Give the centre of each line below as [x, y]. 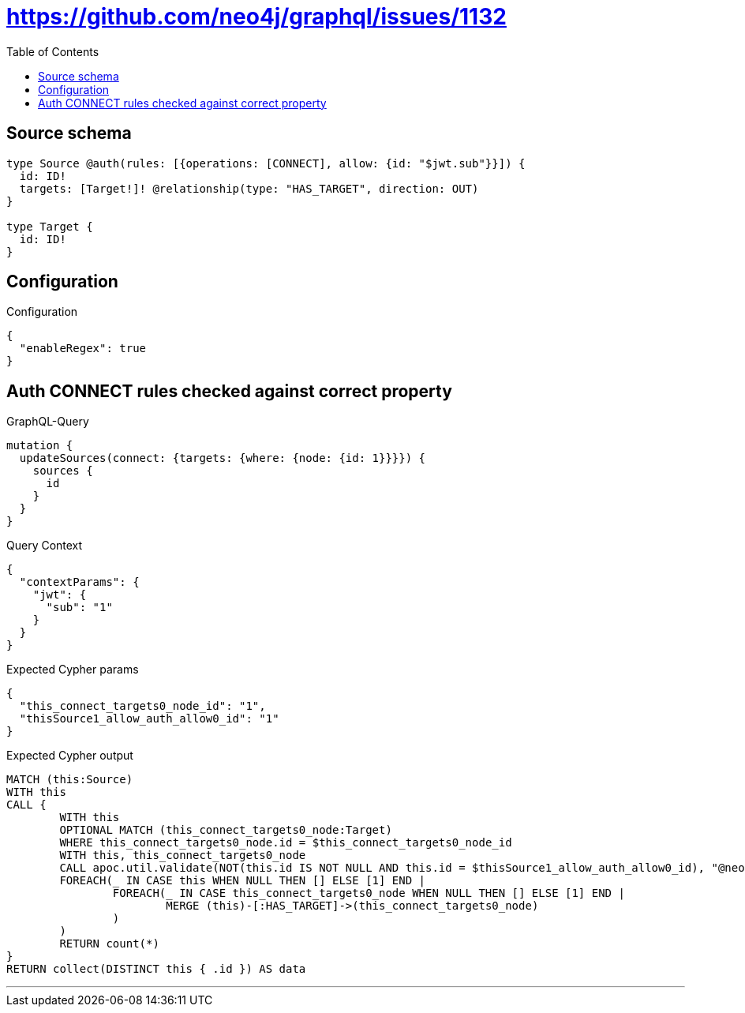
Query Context [45, 546]
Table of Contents [53, 51]
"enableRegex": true [83, 349]
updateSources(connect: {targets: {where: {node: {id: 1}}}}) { [223, 458]
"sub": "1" [79, 608]
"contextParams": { [79, 582]
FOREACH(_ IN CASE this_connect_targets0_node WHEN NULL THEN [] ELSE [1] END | [369, 893]
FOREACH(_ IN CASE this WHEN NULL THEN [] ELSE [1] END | [243, 881]
